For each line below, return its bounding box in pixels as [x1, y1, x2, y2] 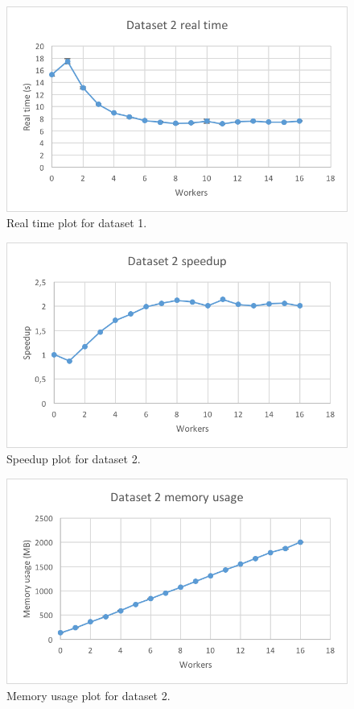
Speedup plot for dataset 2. [6, 450, 141, 467]
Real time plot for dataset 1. [6, 214, 147, 231]
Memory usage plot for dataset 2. [6, 686, 171, 703]
